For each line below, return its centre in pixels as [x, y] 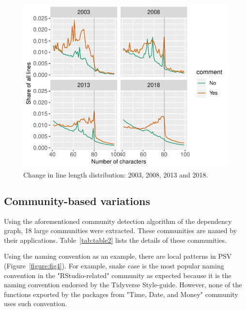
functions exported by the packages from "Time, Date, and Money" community [121, 294]
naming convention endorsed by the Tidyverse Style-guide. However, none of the [123, 285]
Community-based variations [77, 200]
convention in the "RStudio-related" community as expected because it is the [118, 275]
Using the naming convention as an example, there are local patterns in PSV [118, 256]
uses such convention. [36, 303]
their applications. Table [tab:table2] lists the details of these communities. [115, 240]
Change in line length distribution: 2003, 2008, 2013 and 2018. [116, 174]
